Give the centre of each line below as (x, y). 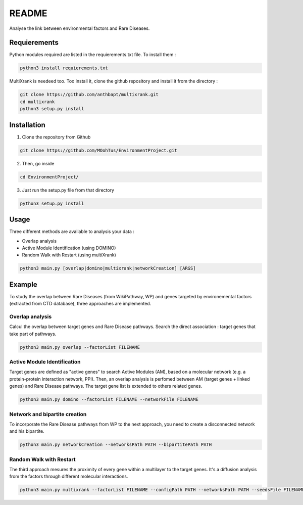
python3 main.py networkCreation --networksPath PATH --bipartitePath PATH (116, 445)
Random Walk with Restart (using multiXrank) (69, 255)
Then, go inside (38, 163)
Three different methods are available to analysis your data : (72, 232)
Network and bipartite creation (48, 414)
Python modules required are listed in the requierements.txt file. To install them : (93, 55)
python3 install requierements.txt (64, 68)
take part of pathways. (33, 334)
